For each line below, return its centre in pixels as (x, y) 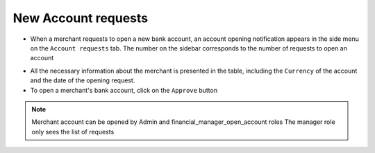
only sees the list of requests (73, 132)
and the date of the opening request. (83, 80)
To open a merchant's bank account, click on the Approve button (124, 90)
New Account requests (81, 18)
